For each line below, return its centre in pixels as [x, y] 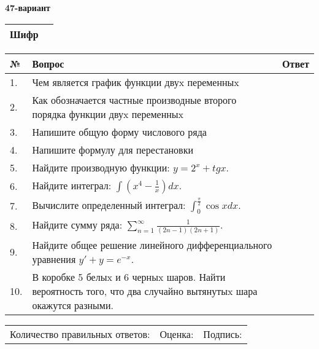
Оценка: [177, 334]
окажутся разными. [73, 305]
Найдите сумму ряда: [77, 224]
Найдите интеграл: [72, 185]
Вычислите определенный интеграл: [109, 205]
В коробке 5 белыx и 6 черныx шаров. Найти [129, 276]
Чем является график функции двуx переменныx [136, 82]
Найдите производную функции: [101, 167]
